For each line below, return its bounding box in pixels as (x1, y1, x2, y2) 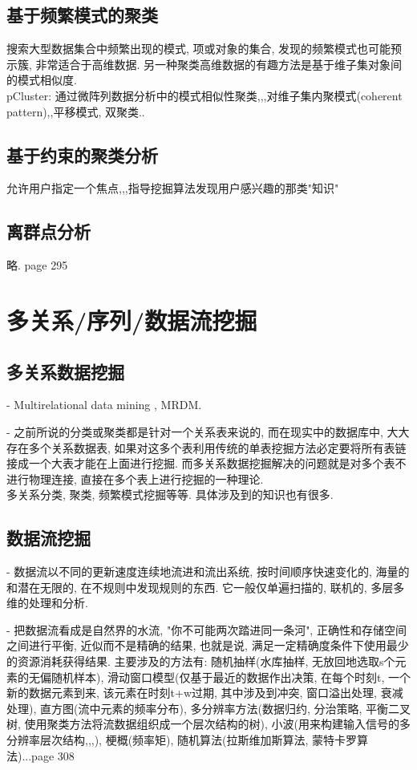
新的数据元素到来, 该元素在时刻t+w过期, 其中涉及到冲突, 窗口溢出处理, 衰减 (6, 684, 403, 701)
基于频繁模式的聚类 (6, 2, 158, 27)
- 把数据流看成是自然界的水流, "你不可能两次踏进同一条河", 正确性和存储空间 (6, 621, 407, 638)
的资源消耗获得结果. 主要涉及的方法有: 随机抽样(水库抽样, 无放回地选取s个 (6, 653, 395, 670)
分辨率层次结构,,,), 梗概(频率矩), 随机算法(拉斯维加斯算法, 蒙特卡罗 (6, 731, 358, 748)
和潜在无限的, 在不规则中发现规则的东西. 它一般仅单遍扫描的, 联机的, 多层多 (6, 578, 405, 595)
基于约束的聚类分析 (6, 142, 158, 167)
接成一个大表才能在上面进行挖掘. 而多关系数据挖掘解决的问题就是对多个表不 (6, 455, 407, 472)
